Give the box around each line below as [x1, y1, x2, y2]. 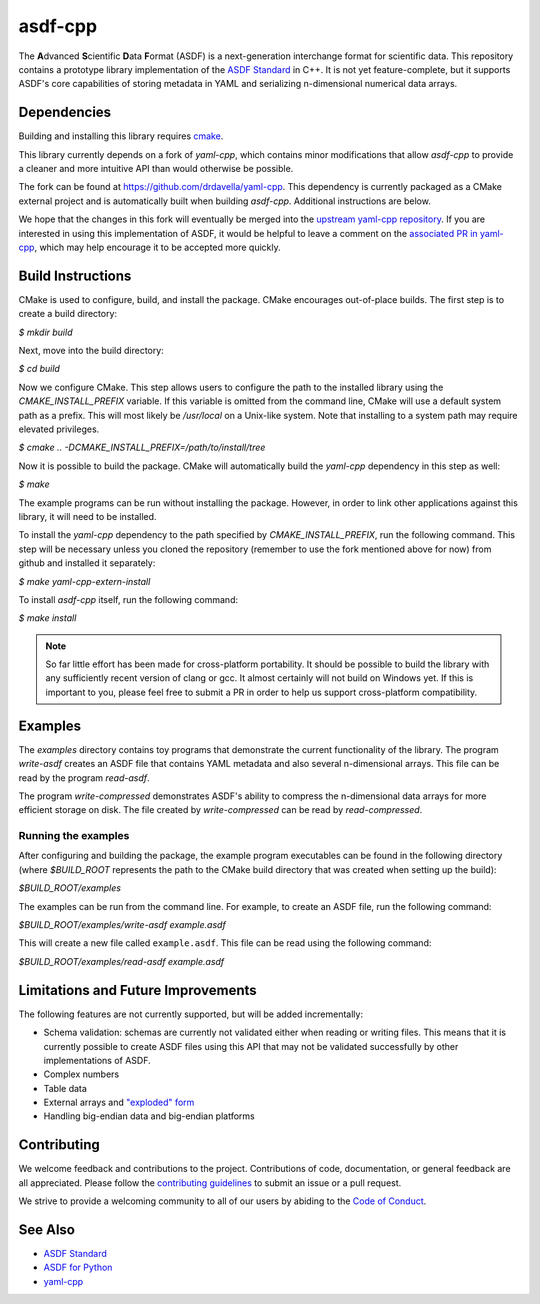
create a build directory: [18, 308, 118, 320]
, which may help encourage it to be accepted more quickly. [34, 241, 281, 253]
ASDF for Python [43, 1261, 113, 1274]
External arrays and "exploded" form [43, 1096, 195, 1109]
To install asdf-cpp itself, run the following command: [18, 593, 239, 605]
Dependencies [18, 104, 112, 121]
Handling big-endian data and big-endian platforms [43, 1110, 255, 1122]
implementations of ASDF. [43, 1054, 152, 1066]
